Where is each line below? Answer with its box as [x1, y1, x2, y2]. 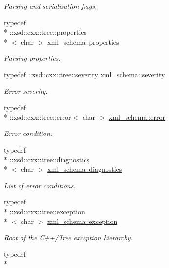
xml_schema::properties [47, 36, 119, 46]
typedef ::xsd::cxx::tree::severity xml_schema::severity [4, 69, 165, 79]
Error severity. [4, 86, 48, 96]
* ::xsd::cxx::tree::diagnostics [4, 154, 89, 164]
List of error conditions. [4, 180, 76, 190]
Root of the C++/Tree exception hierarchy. [4, 232, 133, 243]
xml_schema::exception [47, 216, 118, 226]
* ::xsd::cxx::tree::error [4, 112, 71, 122]
